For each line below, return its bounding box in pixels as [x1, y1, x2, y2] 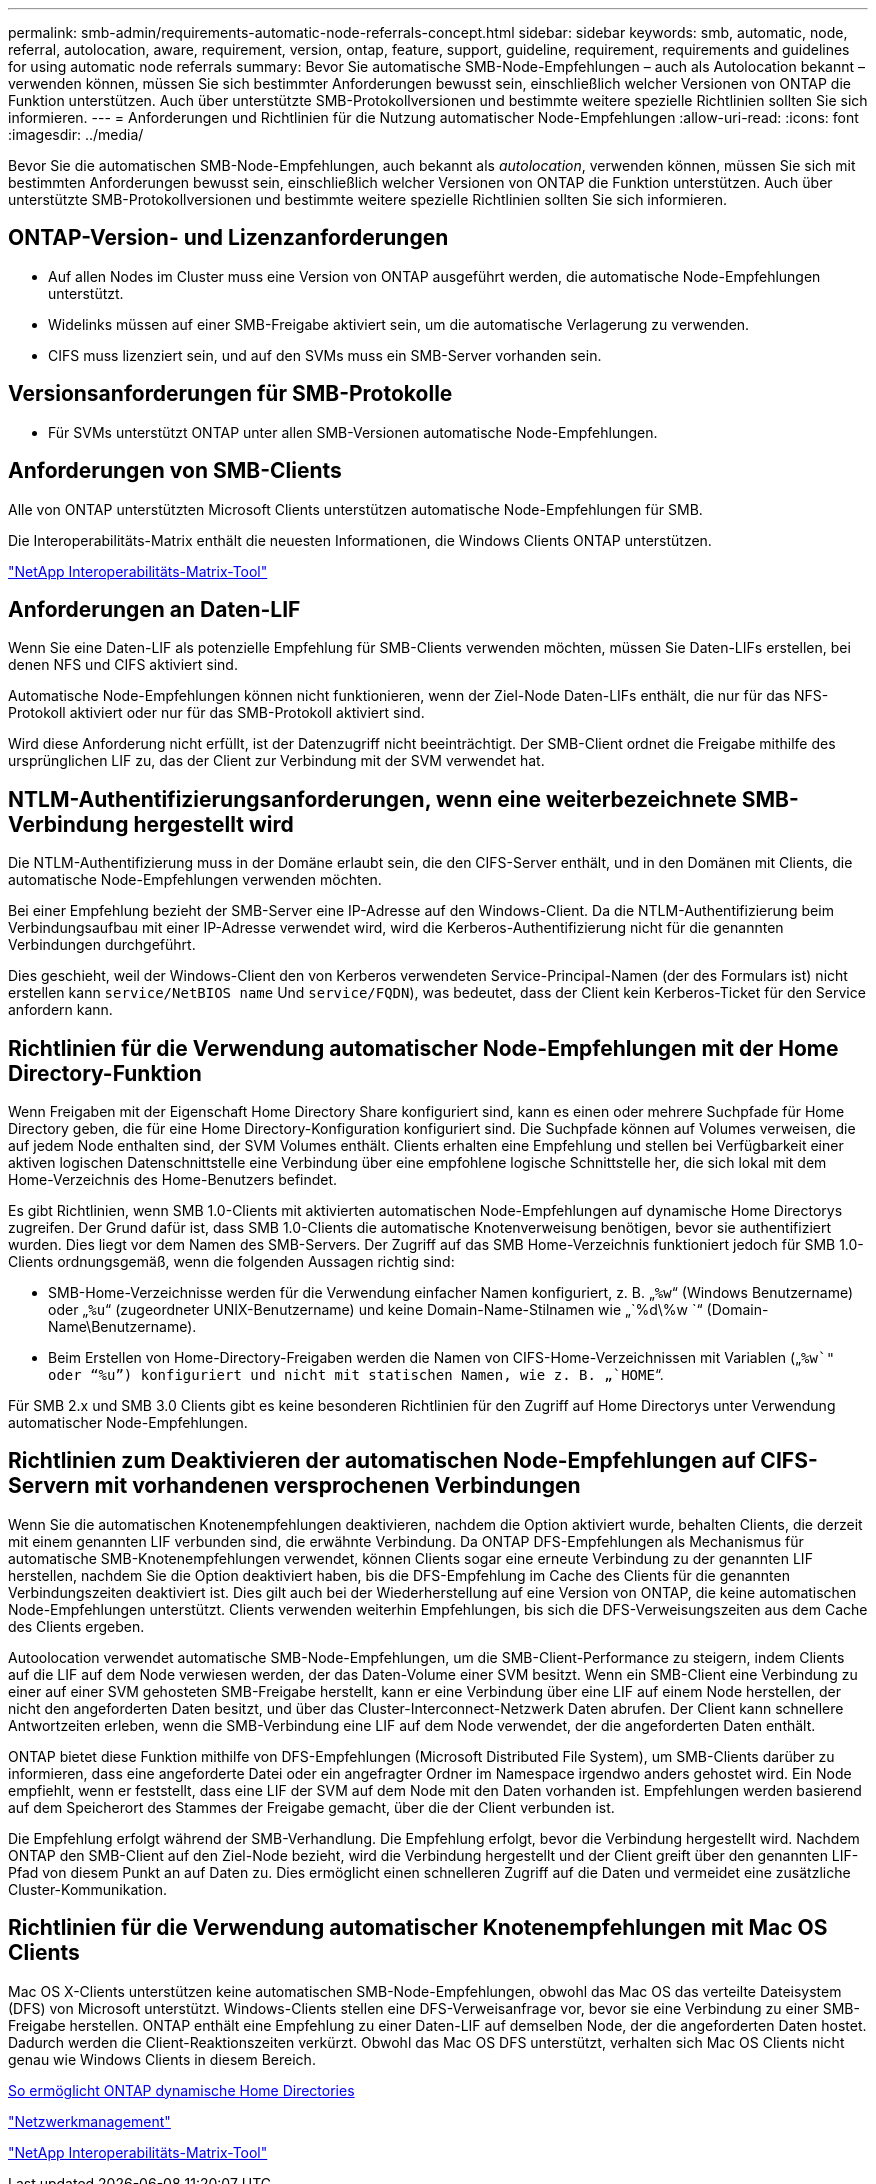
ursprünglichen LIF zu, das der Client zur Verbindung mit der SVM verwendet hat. [8, 752, 545, 770]
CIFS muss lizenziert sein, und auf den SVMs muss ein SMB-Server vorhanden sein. [48, 346, 602, 364]
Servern [8, 1473, 90, 1499]
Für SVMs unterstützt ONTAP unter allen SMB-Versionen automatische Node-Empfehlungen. [48, 423, 658, 441]
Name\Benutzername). [48, 1318, 197, 1336]
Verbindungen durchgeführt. [8, 936, 196, 954]
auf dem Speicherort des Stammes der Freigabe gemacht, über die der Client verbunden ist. [8, 1798, 615, 1816]
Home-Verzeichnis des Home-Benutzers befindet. [8, 1171, 338, 1189]
